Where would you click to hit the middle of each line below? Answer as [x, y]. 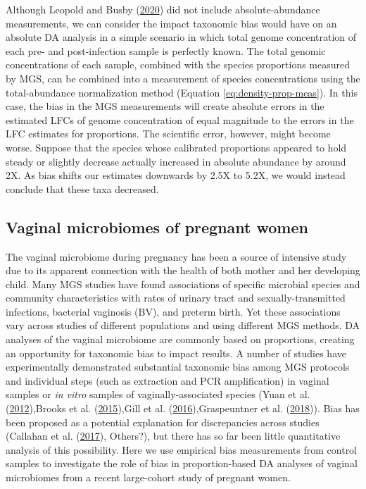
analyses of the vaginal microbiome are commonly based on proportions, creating [180, 339]
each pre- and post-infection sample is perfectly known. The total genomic [166, 50]
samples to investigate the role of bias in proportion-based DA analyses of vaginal [182, 463]
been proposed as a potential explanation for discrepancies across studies [163, 422]
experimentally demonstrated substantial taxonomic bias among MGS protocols [178, 367]
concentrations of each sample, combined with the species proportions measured [178, 64]
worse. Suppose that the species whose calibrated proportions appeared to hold [176, 147]
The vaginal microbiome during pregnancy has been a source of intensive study [176, 256]
